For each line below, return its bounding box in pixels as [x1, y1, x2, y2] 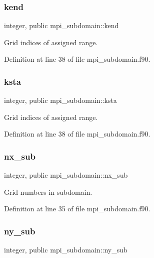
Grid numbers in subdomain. [4, 186, 92, 197]
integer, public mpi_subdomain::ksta [4, 95, 117, 105]
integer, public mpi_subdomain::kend [4, 20, 119, 31]
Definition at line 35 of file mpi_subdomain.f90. [4, 203, 150, 214]
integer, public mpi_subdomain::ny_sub [4, 244, 127, 255]
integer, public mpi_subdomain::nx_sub [4, 170, 128, 180]
